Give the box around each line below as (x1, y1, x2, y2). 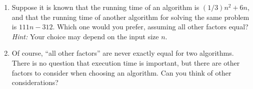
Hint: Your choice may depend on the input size (11, 31, 159, 41)
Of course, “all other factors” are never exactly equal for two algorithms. (11, 48, 234, 58)
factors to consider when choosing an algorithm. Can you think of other (11, 67, 231, 78)
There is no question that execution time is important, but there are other (11, 57, 240, 68)
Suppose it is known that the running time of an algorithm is (11, 2, 199, 12)
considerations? (11, 77, 58, 88)
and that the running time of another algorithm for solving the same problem (11, 11, 249, 22)
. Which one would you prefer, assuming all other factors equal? (52, 21, 248, 32)
